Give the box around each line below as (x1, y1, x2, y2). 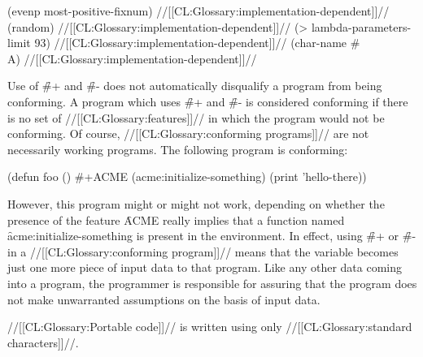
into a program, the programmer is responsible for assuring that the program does (7, 274, 417, 291)
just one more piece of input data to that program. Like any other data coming (7, 259, 402, 276)
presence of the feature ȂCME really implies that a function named (7, 211, 345, 228)
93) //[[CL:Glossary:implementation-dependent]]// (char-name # (34, 34, 360, 51)
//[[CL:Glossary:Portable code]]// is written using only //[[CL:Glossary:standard (7, 318, 412, 335)
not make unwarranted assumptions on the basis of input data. (7, 290, 321, 308)
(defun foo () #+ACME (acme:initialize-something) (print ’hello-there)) (7, 168, 367, 185)
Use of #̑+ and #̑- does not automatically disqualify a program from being (7, 77, 382, 94)
